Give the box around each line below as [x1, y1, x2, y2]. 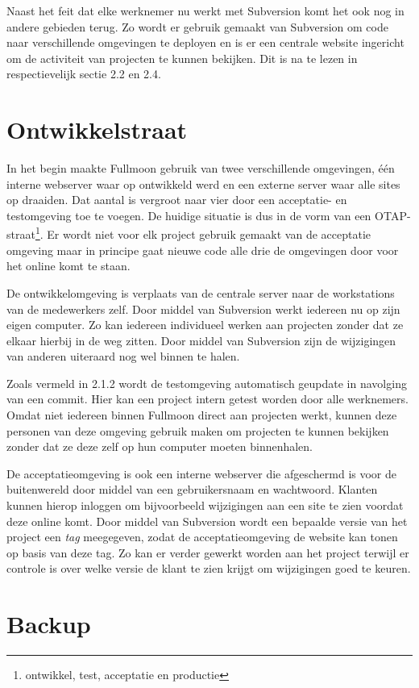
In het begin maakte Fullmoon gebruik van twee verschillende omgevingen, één [6, 160, 395, 177]
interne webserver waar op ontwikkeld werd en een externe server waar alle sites [6, 175, 400, 192]
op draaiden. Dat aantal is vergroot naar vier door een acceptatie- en [6, 191, 347, 208]
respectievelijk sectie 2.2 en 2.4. [6, 65, 161, 82]
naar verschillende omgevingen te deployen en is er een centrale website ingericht [6, 34, 404, 51]
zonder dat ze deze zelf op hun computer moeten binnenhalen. [6, 438, 313, 455]
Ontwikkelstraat [6, 113, 188, 146]
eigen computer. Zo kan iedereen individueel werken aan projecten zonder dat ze [6, 316, 404, 333]
